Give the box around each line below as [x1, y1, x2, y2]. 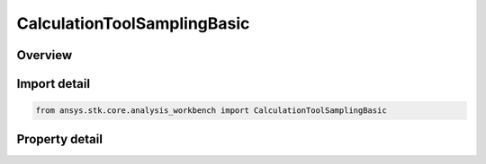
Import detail [16, 76, 90, 91]
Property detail [16, 131, 103, 147]
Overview [16, 47, 73, 63]
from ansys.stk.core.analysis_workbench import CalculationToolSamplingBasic [35, 106, 387, 116]
